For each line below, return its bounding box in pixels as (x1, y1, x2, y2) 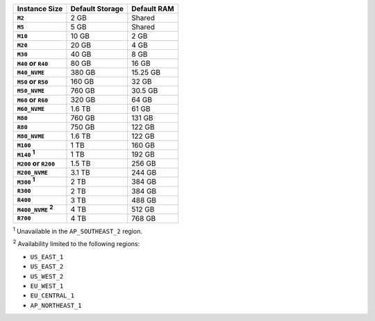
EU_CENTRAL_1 (30, 292, 75, 300)
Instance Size (17, 4, 63, 13)
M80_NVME (17, 132, 45, 140)
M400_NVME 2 (17, 203, 53, 214)
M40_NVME (17, 69, 45, 76)
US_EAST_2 (30, 263, 64, 270)
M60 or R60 (17, 95, 49, 104)
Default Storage (70, 4, 124, 13)
